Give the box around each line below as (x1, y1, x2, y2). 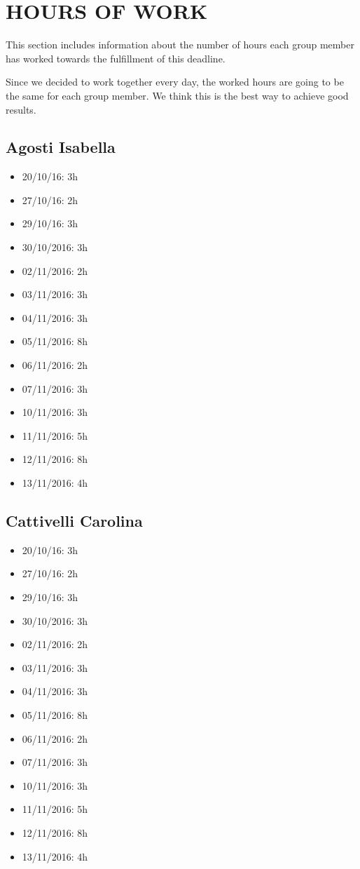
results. (6, 102, 36, 116)
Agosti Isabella (6, 136, 116, 158)
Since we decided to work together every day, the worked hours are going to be (6, 74, 344, 89)
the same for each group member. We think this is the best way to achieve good (6, 88, 349, 102)
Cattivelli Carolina (6, 510, 143, 531)
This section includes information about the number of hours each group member (6, 37, 354, 52)
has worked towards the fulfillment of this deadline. (6, 50, 226, 65)
